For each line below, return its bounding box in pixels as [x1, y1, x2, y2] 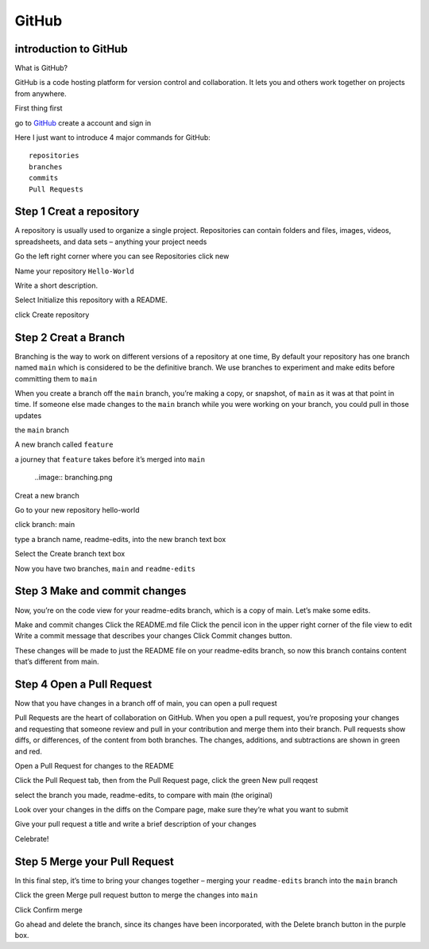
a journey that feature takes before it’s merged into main [14, 454, 206, 464]
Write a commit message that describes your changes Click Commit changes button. [14, 631, 292, 641]
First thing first [14, 103, 63, 113]
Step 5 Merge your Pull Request [14, 854, 174, 868]
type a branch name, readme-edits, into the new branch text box [14, 534, 226, 544]
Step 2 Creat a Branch [14, 331, 126, 344]
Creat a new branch [14, 490, 79, 500]
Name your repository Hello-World [14, 266, 135, 276]
